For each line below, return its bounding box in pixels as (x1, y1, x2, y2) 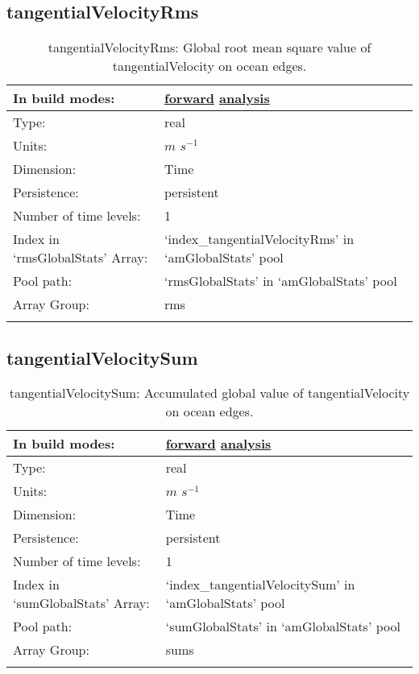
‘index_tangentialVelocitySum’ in (165, 575, 355, 594)
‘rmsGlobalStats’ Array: (13, 248, 148, 267)
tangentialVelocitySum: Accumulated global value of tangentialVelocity (9, 383, 410, 403)
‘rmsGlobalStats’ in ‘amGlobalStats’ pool (164, 271, 397, 291)
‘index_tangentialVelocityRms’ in (164, 229, 355, 249)
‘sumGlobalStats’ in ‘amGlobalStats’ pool (165, 617, 400, 636)
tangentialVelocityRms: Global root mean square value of (48, 38, 371, 57)
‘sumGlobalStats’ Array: (13, 593, 150, 613)
